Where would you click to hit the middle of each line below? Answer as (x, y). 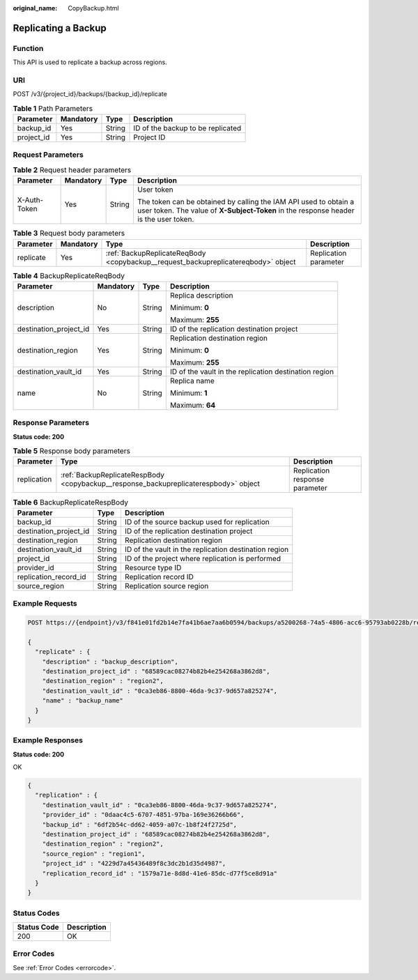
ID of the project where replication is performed (203, 558)
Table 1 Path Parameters (53, 108)
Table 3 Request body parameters (69, 233)
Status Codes (36, 913)
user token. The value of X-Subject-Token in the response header (246, 210)
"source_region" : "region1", (94, 853)
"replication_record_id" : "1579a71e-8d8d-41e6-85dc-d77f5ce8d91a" (160, 873)
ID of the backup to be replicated (187, 128)
